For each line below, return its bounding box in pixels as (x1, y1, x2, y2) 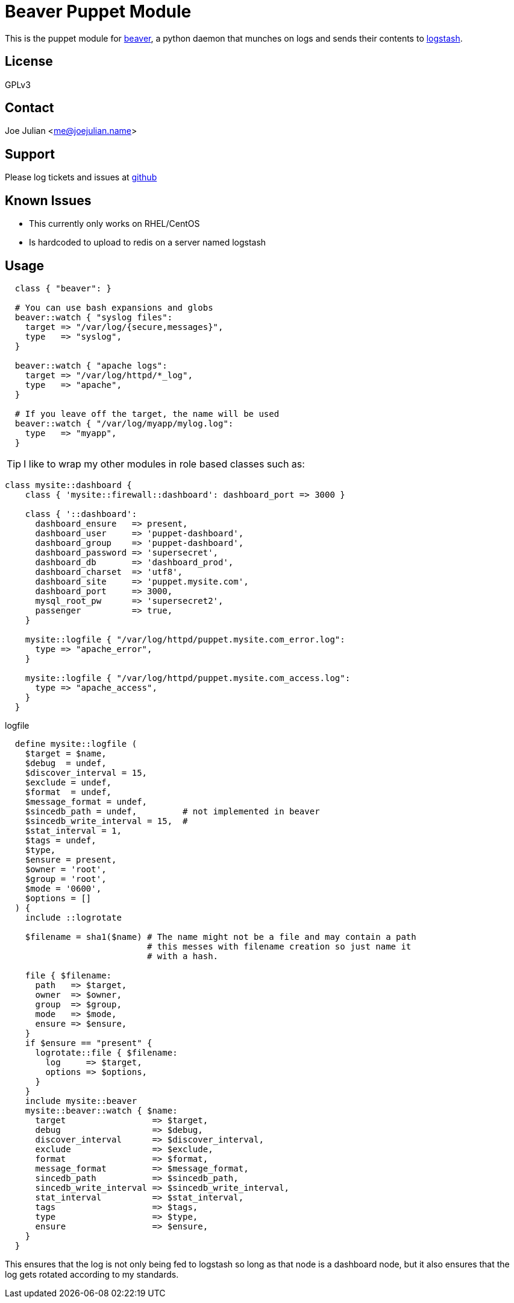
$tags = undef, (25, 835, 96, 845)
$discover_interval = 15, (25, 767, 148, 778)
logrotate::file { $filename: (35, 1047, 178, 1057)
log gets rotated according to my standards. (5, 1269, 179, 1279)
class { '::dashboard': (25, 509, 137, 519)
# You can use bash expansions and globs (14, 302, 213, 312)
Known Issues (5, 192, 92, 208)
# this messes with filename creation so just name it (147, 941, 412, 951)
